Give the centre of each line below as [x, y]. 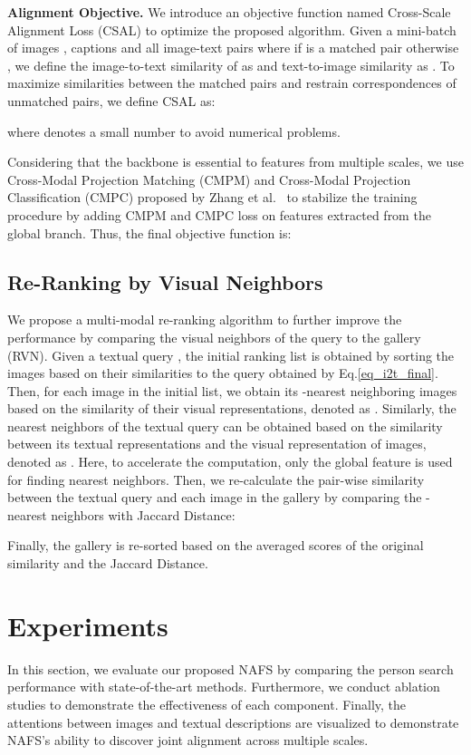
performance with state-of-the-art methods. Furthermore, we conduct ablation [224, 687]
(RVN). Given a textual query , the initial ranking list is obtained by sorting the [231, 355]
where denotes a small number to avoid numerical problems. [174, 131]
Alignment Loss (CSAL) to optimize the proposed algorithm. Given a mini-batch [232, 29]
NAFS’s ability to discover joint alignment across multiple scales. [188, 740]
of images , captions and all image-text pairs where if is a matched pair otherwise [233, 48]
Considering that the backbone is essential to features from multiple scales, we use [235, 162]
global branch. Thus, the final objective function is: [149, 232]
